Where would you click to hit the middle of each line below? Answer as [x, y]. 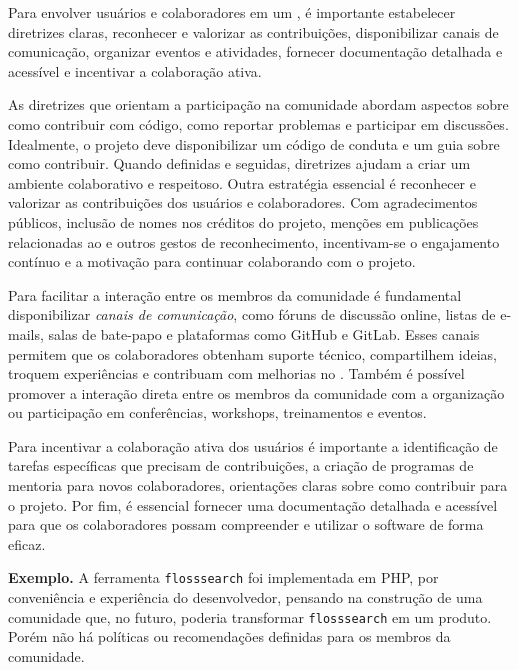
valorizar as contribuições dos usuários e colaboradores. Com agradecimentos [243, 202]
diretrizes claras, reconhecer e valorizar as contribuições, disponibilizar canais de [253, 31]
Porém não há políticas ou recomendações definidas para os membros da [229, 636]
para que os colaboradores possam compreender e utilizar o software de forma [246, 524]
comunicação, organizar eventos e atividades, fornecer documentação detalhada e [255, 51]
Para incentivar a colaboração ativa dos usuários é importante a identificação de [253, 445]
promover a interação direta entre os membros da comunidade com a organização [256, 392]
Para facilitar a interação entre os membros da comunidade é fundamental [235, 294]
